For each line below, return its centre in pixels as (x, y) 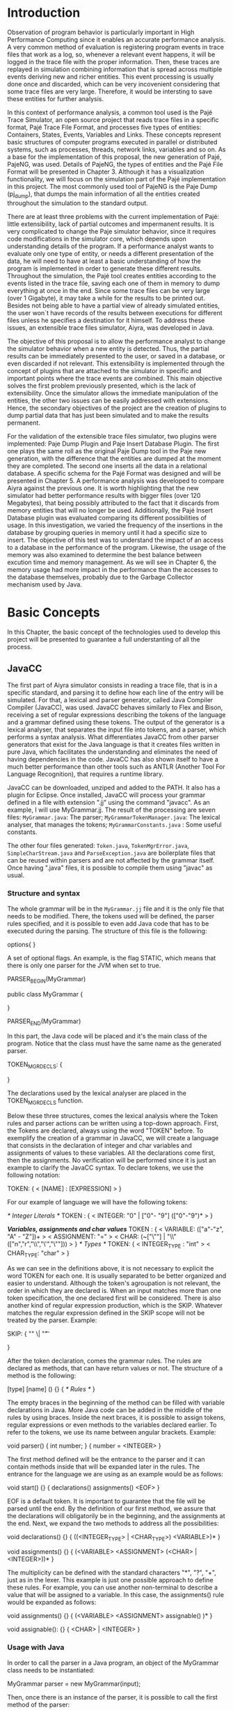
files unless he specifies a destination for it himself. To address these (106, 320)
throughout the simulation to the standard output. (78, 203)
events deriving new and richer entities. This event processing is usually (111, 76)
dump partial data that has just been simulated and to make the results (108, 415)
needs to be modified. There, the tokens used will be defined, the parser (111, 916)
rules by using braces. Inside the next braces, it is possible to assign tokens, (116, 1417)
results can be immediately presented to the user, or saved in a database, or (116, 356)
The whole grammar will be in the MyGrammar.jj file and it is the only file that (116, 909)
